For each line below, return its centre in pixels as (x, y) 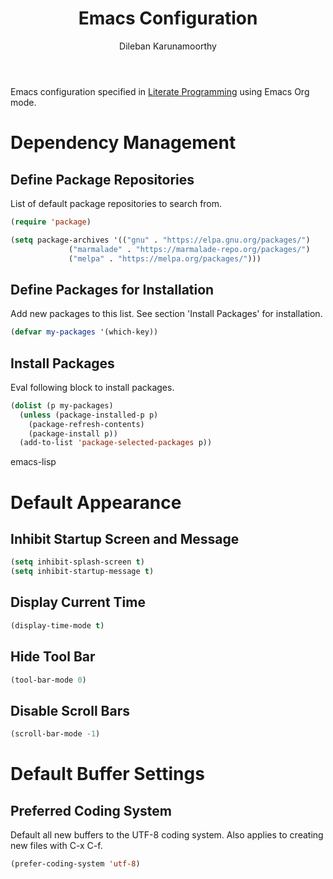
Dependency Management (123, 143)
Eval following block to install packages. (92, 387)
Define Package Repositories (102, 179)
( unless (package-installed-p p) (89, 415)
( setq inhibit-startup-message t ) (82, 572)
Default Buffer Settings (107, 774)
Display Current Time (78, 602)
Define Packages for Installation (112, 289)
